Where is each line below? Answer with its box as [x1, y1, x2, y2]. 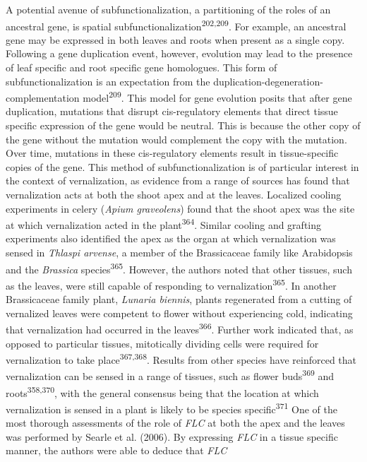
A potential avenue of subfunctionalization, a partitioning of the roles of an [6, 2, 331, 16]
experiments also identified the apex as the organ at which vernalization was [6, 231, 336, 246]
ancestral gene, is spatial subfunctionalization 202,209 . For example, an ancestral [6, 16, 347, 33]
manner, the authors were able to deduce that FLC [6, 443, 227, 458]
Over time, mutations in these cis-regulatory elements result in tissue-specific [6, 146, 339, 160]
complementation [6, 90, 80, 105]
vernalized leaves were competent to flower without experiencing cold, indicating [6, 305, 353, 320]
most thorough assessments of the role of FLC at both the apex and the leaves [6, 415, 345, 430]
